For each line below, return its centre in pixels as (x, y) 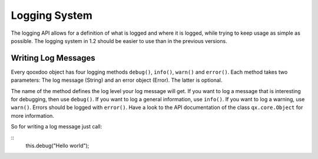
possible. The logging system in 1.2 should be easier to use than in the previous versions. (119, 41)
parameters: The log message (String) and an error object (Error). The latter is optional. (117, 80)
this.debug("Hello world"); (57, 145)
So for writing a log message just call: (57, 127)
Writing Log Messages (53, 58)
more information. (32, 115)
